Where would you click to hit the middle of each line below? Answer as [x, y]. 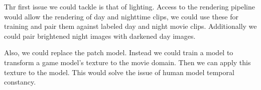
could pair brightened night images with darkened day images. [100, 36]
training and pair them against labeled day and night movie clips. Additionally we [130, 26]
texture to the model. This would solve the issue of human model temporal [119, 72]
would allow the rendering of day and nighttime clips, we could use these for [121, 16]
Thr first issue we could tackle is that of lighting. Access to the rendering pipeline [129, 6]
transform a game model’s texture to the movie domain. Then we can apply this [127, 62]
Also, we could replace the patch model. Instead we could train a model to [119, 52]
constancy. [20, 82]
